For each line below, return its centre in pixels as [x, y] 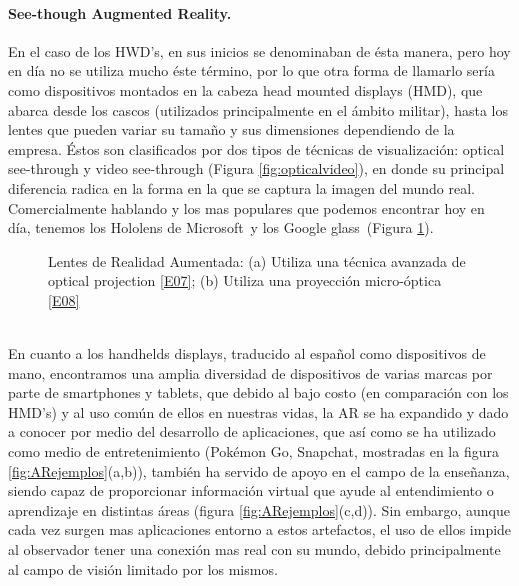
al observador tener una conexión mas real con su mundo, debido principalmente [254, 549]
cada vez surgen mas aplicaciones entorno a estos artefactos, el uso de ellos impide [260, 529]
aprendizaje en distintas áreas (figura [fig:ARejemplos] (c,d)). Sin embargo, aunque [259, 509]
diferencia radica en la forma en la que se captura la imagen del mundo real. [241, 187]
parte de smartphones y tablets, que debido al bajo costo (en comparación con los [258, 392]
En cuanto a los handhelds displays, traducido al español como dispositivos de [247, 353]
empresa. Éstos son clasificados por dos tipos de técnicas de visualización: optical [256, 148]
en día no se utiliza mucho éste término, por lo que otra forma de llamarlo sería [251, 70]
